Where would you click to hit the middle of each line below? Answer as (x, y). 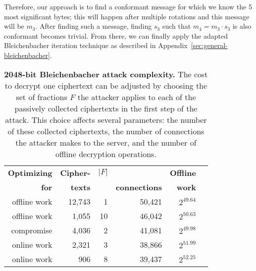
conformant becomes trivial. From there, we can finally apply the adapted (116, 35)
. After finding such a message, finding (94, 26)
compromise (32, 230)
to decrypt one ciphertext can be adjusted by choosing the (106, 85)
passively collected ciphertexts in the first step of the (106, 108)
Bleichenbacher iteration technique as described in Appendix (96, 45)
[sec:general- (209, 45)
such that (177, 26)
